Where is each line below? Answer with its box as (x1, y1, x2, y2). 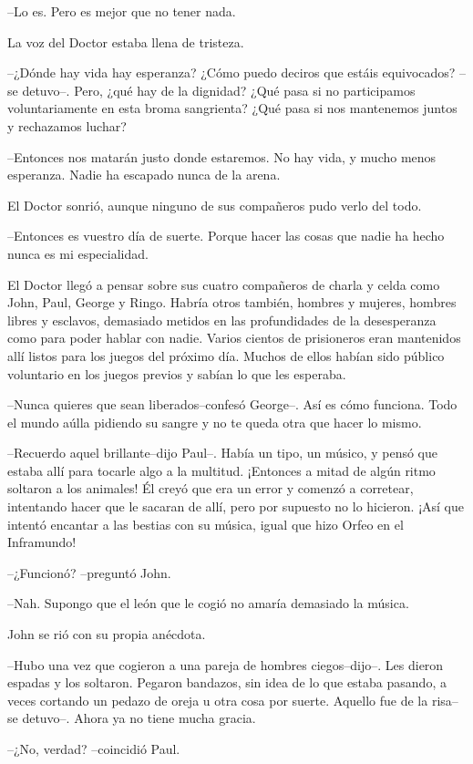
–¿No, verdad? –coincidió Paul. (7, 739, 180, 758)
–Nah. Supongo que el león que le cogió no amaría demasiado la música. (7, 594, 409, 613)
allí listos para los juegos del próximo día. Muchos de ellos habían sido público (7, 346, 445, 365)
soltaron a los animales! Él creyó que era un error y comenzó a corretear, (7, 479, 414, 498)
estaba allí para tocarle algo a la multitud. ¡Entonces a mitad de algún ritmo (7, 460, 436, 480)
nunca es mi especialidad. (7, 243, 149, 263)
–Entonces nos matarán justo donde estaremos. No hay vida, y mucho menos (7, 147, 437, 166)
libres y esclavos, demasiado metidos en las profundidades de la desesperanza (7, 310, 437, 329)
